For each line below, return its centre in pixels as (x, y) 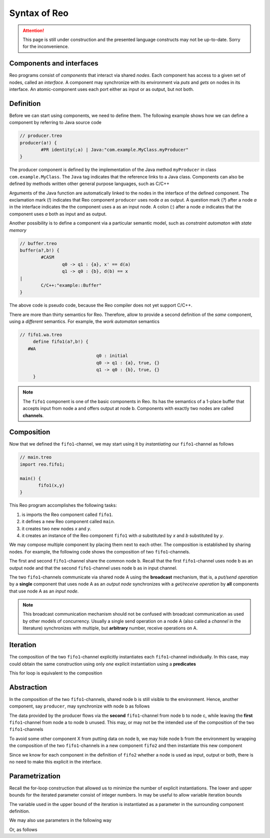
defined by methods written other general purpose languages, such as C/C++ (89, 184)
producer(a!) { (38, 143)
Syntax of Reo (39, 13)
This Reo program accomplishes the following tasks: (63, 505)
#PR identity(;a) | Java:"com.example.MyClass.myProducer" (115, 150)
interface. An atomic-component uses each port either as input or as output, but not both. (102, 89)
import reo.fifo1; (42, 464)
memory (18, 230)
